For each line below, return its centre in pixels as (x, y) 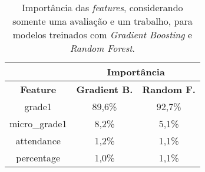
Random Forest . (102, 48)
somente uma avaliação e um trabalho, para (102, 21)
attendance (38, 140)
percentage (38, 158)
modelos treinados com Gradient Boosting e (102, 34)
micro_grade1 (38, 123)
